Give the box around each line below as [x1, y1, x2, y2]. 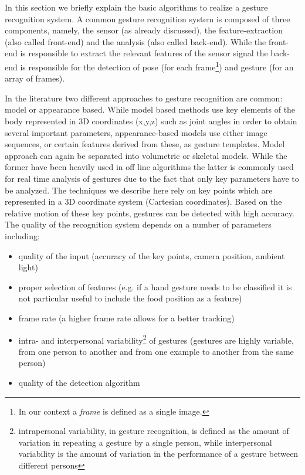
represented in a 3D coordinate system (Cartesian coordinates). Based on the [5, 195, 282, 208]
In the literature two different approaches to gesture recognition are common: [5, 91, 283, 104]
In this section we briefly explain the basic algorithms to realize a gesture [5, 1, 268, 13]
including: [5, 229, 40, 242]
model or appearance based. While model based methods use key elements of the [5, 103, 296, 116]
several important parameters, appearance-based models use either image [5, 126, 267, 138]
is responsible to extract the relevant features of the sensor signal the [20, 47, 268, 59]
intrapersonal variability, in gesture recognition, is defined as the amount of [18, 425, 289, 437]
